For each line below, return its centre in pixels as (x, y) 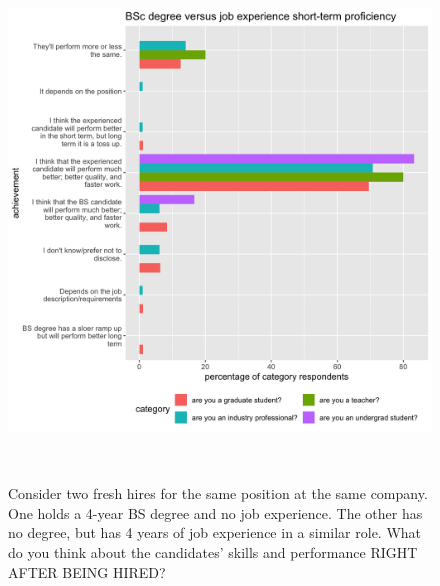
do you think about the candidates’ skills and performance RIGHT (213, 551)
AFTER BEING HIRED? (87, 571)
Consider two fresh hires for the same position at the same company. (218, 493)
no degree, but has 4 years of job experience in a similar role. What (215, 532)
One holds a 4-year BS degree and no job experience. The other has (215, 512)
